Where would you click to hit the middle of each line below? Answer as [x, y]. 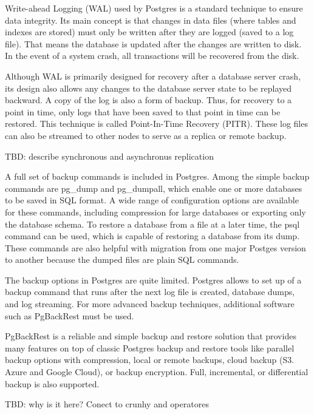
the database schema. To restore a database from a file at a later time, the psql [152, 224]
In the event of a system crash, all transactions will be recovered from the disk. [152, 56]
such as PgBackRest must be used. [70, 315]
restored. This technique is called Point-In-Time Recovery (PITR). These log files [156, 124]
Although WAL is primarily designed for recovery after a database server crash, [153, 76]
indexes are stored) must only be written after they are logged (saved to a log [149, 32]
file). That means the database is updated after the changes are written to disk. [153, 43]
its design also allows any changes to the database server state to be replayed [148, 88]
